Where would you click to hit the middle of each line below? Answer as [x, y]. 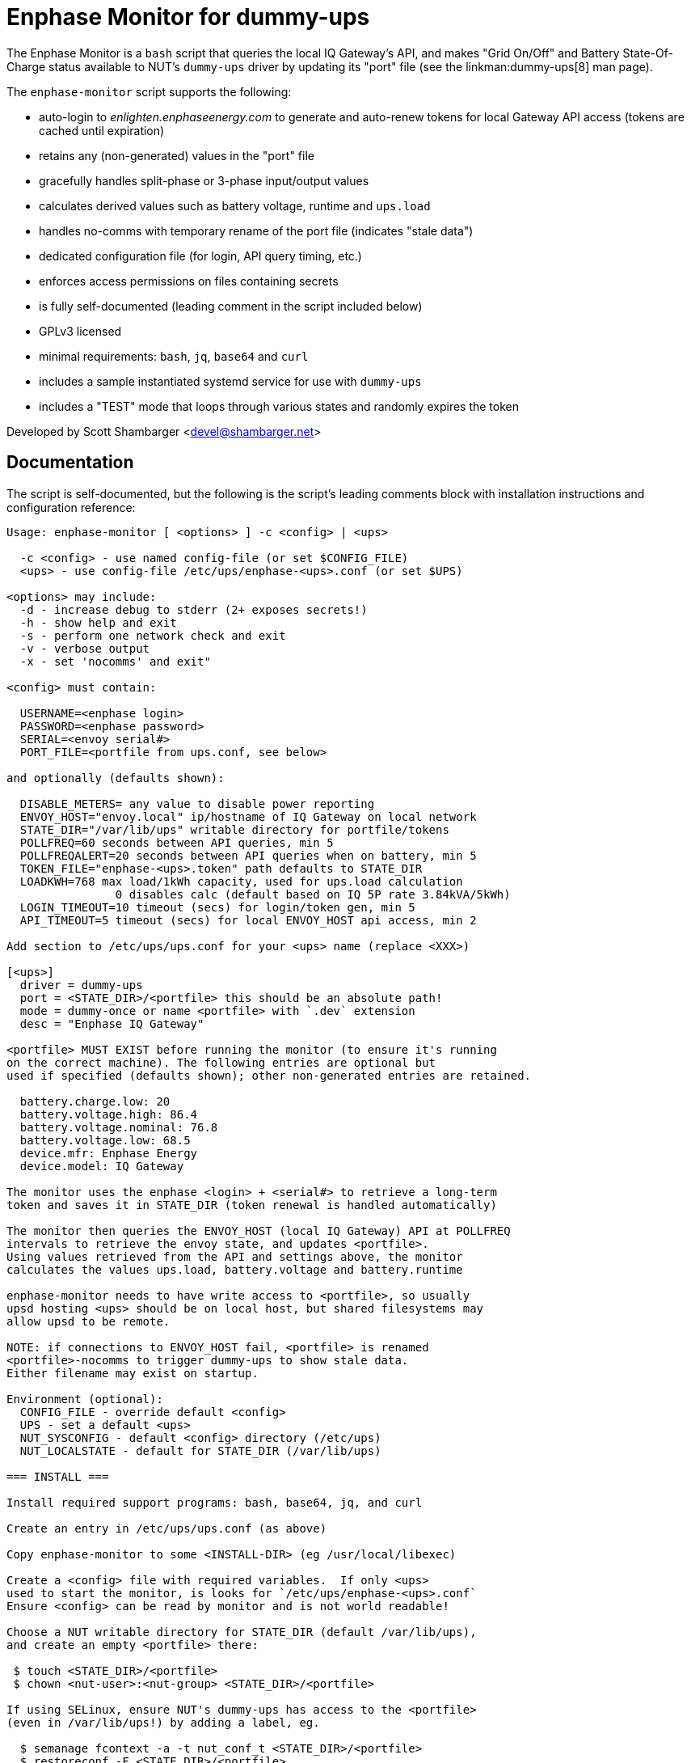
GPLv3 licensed [80, 331]
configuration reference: [71, 507]
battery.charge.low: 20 [95, 1101]
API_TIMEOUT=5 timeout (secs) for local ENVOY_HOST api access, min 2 [248, 920]
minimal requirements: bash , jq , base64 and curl [174, 356]
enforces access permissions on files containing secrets [189, 281]
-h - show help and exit [98, 622]
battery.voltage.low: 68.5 [105, 1140]
